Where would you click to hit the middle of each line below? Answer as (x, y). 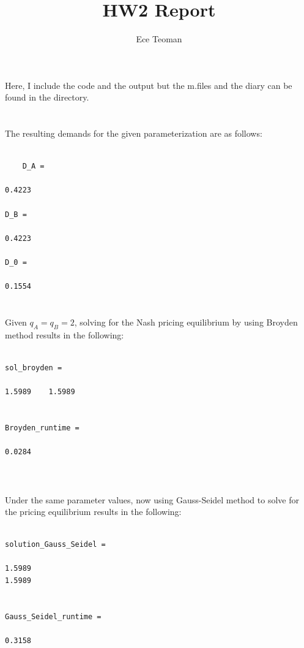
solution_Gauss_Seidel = (55, 545)
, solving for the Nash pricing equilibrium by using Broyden (186, 322)
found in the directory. (47, 97)
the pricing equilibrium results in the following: (93, 512)
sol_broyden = (34, 368)
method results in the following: (65, 334)
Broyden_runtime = (42, 428)
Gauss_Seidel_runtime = (53, 616)
